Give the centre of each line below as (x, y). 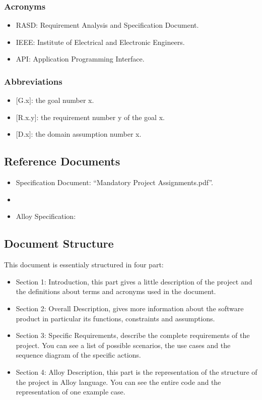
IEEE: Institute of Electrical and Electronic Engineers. (100, 42)
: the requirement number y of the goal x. (101, 117)
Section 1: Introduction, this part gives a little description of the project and (134, 281)
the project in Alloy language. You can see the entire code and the (118, 382)
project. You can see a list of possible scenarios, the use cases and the (123, 345)
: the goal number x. (62, 100)
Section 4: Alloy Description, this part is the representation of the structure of (137, 372)
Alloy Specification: (46, 216)
